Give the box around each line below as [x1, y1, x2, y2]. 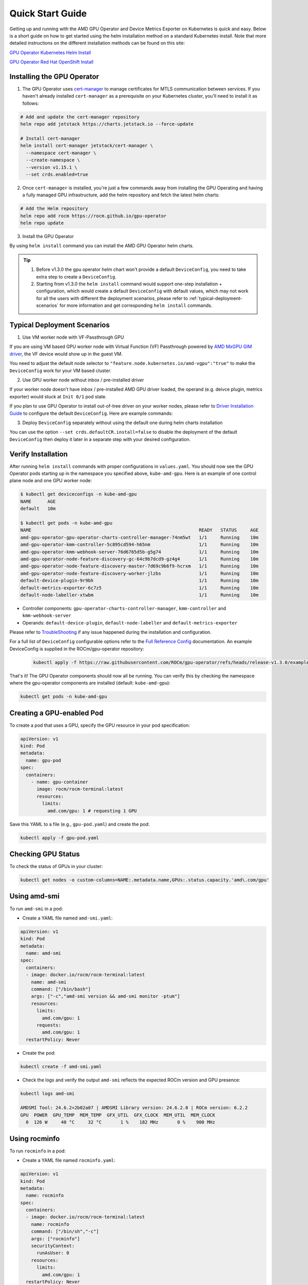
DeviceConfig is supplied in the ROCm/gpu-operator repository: [9, 646, 144, 652]
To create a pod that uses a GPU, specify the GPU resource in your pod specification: [9, 722, 190, 728]
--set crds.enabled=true [26, 171, 88, 177]
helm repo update [20, 220, 64, 226]
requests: [36, 1022, 62, 1028]
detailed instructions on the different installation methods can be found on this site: [9, 40, 185, 46]
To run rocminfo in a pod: [9, 1148, 66, 1154]
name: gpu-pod [26, 757, 62, 763]
